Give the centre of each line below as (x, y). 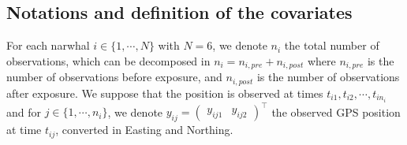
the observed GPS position (336, 112)
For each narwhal (48, 45)
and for (24, 112)
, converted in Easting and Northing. (144, 130)
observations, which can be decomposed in (108, 60)
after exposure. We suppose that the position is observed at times (165, 93)
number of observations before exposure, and (114, 77)
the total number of (332, 45)
